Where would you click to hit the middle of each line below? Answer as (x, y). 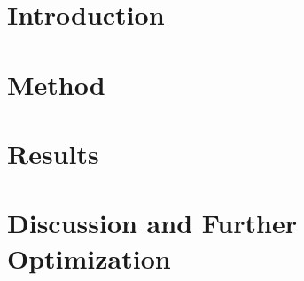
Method (56, 84)
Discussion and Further (152, 223)
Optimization (89, 258)
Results (53, 153)
